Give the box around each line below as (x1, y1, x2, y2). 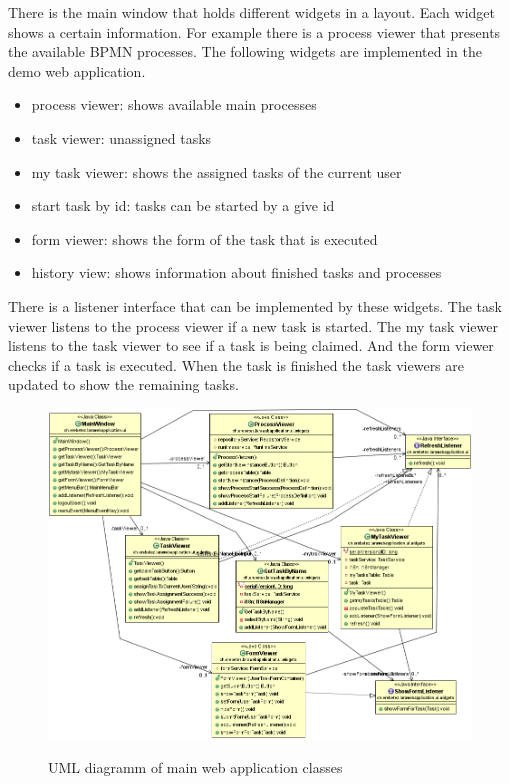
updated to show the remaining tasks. (8, 374, 239, 395)
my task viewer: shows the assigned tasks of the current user (31, 161, 402, 182)
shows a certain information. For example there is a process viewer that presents (8, 21, 501, 42)
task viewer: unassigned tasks (31, 127, 212, 148)
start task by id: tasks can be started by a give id (31, 195, 335, 216)
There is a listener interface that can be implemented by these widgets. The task (8, 295, 502, 316)
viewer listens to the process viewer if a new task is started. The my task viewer (8, 315, 498, 336)
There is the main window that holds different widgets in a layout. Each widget (8, 2, 495, 22)
